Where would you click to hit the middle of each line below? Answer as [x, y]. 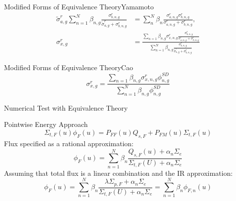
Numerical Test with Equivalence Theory [66, 107]
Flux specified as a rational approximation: [69, 143]
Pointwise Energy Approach [46, 124]
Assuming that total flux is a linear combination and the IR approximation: [118, 173]
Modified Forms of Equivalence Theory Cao [68, 67]
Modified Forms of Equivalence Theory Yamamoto [79, 6]
